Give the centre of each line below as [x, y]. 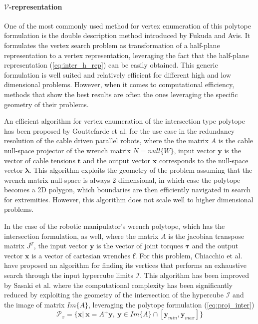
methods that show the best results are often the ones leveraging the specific [121, 94]
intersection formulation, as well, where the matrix [81, 236]
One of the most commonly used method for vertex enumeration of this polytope [128, 25]
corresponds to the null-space [204, 160]
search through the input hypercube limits [69, 275]
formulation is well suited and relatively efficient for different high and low [118, 74]
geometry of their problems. [46, 104]
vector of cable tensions [40, 160]
